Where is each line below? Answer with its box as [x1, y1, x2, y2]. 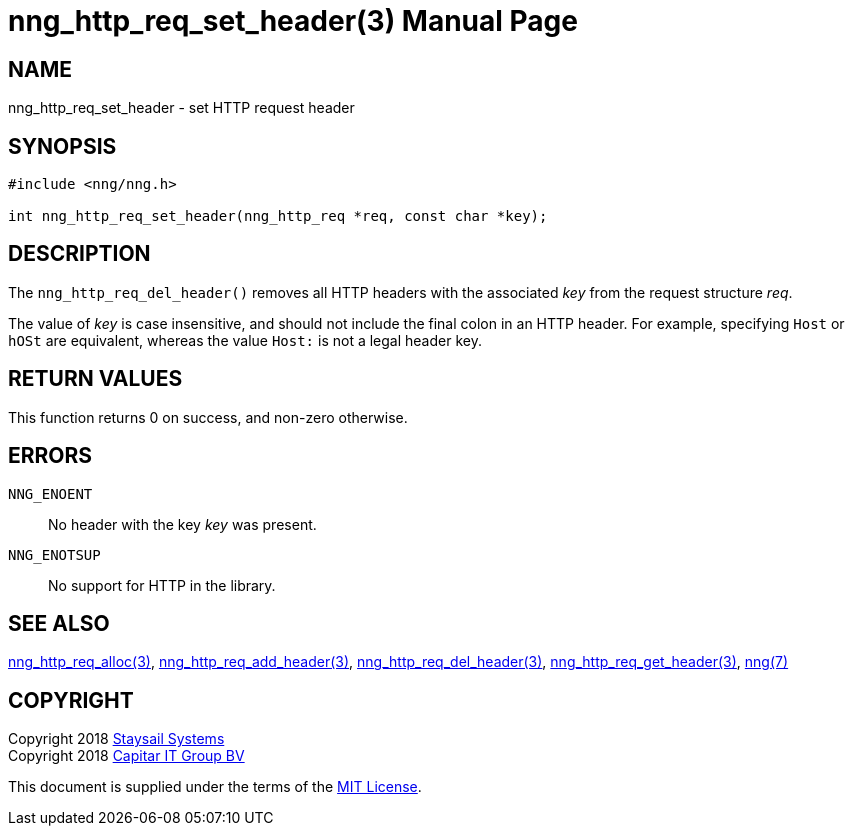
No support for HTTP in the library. [48, 576, 276, 594]
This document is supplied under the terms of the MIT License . [8, 778, 422, 796]
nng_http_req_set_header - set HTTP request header [8, 99, 355, 117]
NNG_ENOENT [8, 485, 93, 502]
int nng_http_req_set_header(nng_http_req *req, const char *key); [8, 208, 548, 225]
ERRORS [8, 443, 93, 469]
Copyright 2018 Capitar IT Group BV [8, 747, 245, 765]
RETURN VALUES [8, 366, 183, 392]
